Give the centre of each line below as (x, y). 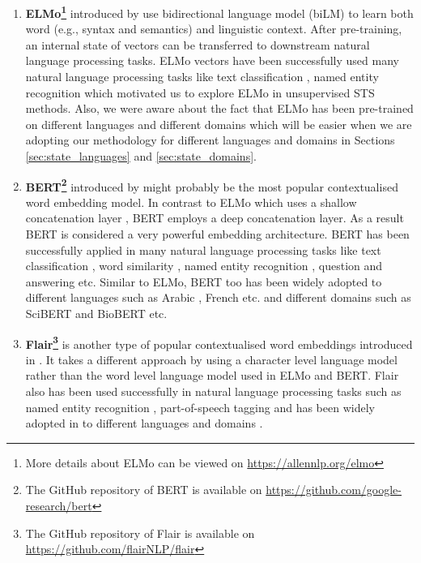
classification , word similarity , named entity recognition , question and (204, 266)
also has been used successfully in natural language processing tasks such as (213, 391)
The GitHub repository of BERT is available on (144, 490)
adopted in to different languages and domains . (144, 423)
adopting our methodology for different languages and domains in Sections (210, 140)
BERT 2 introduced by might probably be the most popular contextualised (212, 185)
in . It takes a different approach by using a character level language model (211, 359)
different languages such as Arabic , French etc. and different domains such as (218, 297)
